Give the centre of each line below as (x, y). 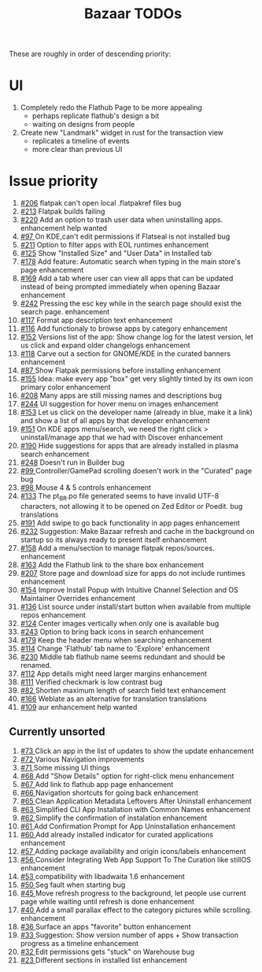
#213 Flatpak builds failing (63, 211)
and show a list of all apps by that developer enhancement (115, 421)
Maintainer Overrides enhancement (78, 598)
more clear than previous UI (77, 150)
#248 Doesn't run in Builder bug (72, 462)
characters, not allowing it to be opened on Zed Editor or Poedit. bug (131, 506)
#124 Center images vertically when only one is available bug (120, 623)
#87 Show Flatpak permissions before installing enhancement (120, 370)
